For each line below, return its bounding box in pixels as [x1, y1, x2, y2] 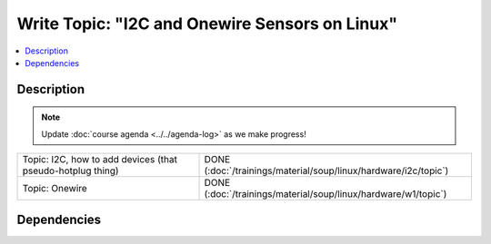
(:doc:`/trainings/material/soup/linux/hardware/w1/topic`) [204, 188, 447, 200]
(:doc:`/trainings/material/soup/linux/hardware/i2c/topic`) [204, 164, 449, 177]
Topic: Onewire [22, 182, 88, 195]
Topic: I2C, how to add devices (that [22, 153, 177, 166]
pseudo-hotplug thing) [22, 164, 119, 177]
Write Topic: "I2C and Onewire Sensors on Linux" [16, 14, 398, 34]
